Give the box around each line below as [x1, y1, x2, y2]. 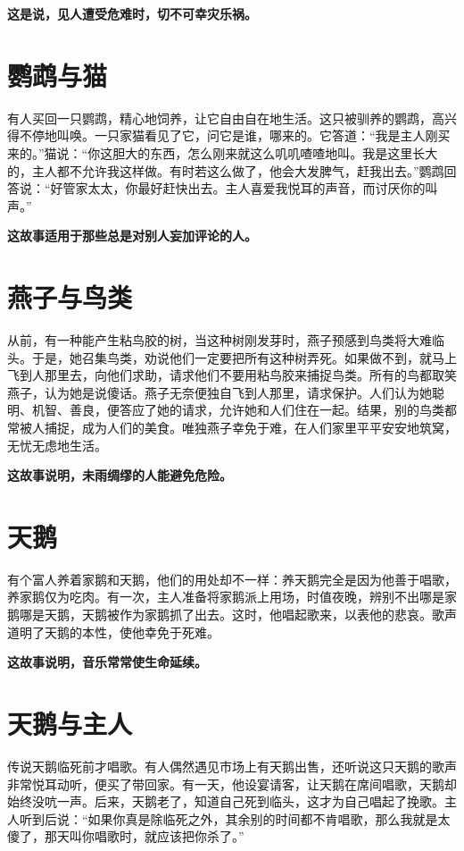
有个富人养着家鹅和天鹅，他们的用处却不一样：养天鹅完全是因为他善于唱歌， [7, 569, 457, 588]
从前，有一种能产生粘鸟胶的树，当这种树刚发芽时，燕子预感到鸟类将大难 [7, 331, 432, 349]
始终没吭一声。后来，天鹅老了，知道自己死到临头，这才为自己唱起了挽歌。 [7, 792, 444, 811]
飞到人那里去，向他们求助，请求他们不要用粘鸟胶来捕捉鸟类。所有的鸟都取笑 [7, 366, 457, 384]
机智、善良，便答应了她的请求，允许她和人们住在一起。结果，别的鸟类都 [31, 400, 457, 419]
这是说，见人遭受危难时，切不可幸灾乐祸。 [7, 4, 257, 22]
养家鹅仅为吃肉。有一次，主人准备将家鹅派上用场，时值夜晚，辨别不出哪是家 [7, 587, 457, 606]
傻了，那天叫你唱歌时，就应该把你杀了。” [7, 827, 244, 846]
